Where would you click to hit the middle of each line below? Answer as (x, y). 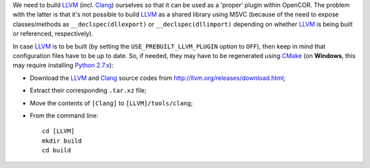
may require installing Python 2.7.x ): (63, 66)
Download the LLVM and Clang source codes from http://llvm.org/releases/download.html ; (158, 78)
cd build (57, 151)
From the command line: (64, 115)
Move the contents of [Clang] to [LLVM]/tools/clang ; (111, 103)
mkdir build (62, 141)
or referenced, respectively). (53, 33)
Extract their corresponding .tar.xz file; (88, 90)
